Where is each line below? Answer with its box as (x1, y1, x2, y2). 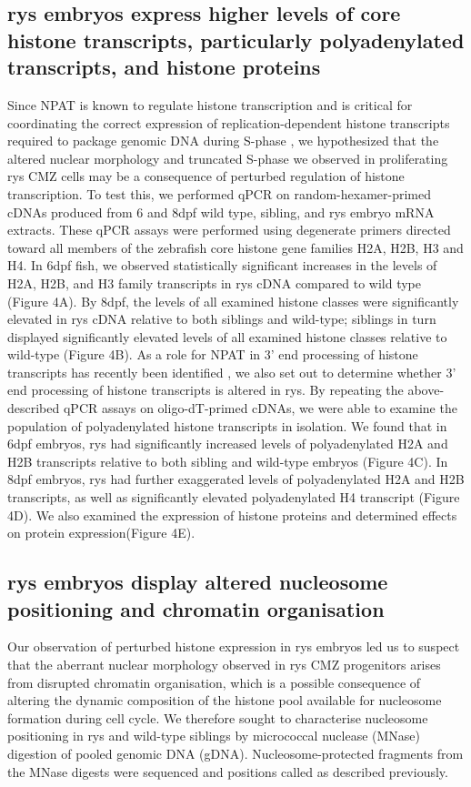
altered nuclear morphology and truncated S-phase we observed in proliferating (7, 148, 448, 167)
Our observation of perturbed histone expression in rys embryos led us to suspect (7, 637, 460, 656)
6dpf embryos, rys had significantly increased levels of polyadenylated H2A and (7, 434, 448, 453)
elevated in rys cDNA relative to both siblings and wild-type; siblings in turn (7, 309, 436, 328)
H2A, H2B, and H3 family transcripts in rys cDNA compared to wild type (7, 273, 421, 292)
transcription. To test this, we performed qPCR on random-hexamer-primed (7, 184, 432, 203)
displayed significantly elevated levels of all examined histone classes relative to (7, 327, 447, 346)
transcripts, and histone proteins (7, 53, 321, 81)
